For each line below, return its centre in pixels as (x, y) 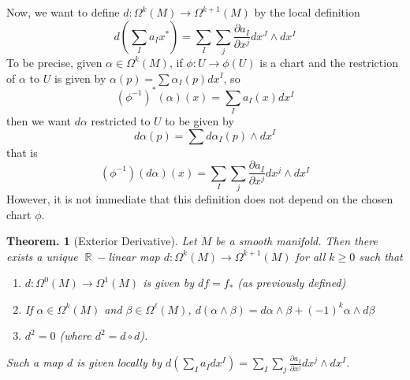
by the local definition (307, 12)
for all (310, 256)
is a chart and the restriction (329, 62)
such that (381, 256)
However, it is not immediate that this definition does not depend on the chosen (200, 198)
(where (75, 335)
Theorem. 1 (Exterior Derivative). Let (102, 241)
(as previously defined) (292, 283)
